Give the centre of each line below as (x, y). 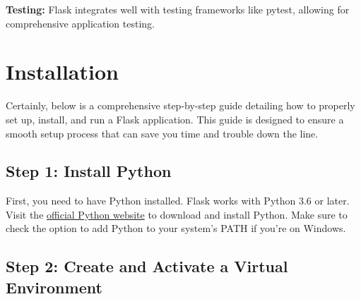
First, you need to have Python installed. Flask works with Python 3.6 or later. (178, 201)
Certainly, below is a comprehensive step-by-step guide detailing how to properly (180, 105)
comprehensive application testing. (80, 23)
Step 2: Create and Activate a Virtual (147, 266)
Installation (62, 72)
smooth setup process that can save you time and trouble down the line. (162, 133)
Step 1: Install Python (89, 171)
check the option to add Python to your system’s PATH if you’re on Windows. (176, 228)
